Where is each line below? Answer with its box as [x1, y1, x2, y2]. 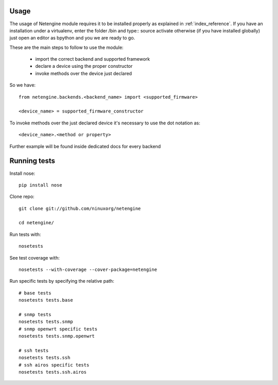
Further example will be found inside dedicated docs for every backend [9, 143, 161, 149]
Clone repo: [9, 193, 34, 200]
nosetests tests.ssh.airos [19, 369, 87, 375]
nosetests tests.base [19, 297, 73, 303]
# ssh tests [19, 347, 49, 353]
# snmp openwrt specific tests [19, 326, 98, 332]
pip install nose [19, 182, 62, 188]
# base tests [19, 290, 51, 296]
